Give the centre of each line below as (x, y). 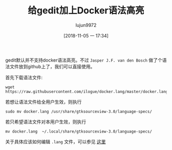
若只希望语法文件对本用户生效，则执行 (46, 122)
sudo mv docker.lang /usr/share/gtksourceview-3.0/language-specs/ (79, 111)
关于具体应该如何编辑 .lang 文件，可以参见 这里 (56, 141)
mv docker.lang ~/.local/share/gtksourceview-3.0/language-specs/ (79, 132)
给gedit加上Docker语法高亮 (86, 11)
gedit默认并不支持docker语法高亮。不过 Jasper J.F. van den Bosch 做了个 (84, 60)
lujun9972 (86, 25)
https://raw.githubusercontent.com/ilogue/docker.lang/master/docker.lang (87, 91)
